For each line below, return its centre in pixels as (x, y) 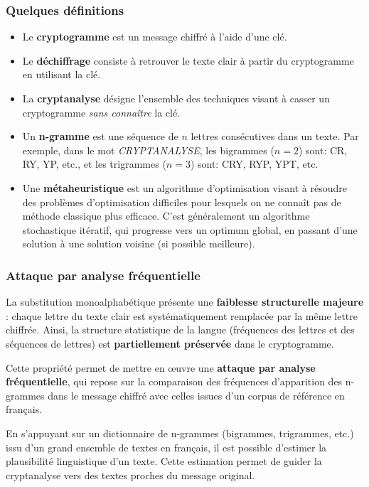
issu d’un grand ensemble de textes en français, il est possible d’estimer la (166, 447)
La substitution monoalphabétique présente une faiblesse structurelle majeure (185, 302)
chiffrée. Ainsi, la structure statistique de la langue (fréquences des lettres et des (180, 330)
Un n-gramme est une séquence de (100, 136)
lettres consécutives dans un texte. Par (275, 136)
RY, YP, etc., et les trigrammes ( (94, 164)
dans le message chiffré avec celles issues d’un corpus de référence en (196, 395)
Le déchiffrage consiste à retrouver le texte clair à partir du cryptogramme (188, 60)
